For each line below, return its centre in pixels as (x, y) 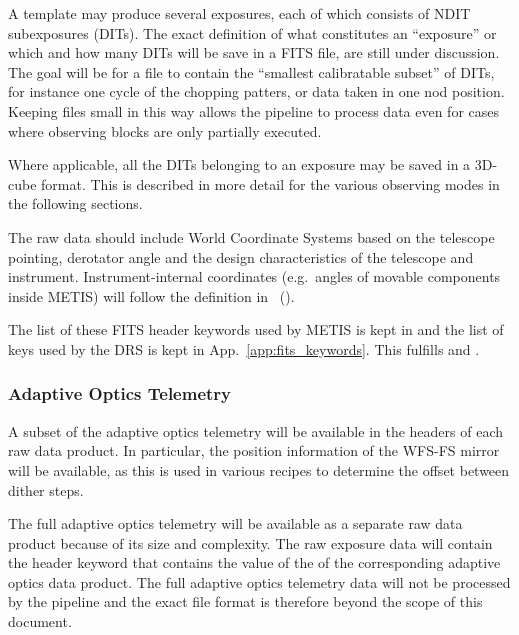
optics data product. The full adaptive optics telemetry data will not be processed (259, 581)
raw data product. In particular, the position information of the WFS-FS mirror (254, 450)
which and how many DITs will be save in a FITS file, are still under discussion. (254, 52)
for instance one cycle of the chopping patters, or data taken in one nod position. (256, 91)
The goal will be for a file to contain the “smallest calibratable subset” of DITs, (251, 71)
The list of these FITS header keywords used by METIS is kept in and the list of (256, 329)
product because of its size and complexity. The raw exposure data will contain (250, 542)
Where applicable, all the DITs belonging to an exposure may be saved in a (239, 164)
